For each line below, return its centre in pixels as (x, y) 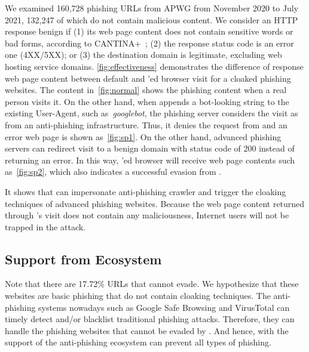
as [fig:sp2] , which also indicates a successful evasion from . (113, 172)
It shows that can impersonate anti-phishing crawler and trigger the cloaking (146, 191)
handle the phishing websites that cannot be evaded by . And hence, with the (147, 330)
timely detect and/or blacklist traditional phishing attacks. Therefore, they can (150, 319)
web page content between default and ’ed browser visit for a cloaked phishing (148, 78)
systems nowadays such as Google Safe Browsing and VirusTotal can (164, 307)
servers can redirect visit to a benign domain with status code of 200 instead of (150, 148)
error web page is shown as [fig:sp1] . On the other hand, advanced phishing (143, 136)
